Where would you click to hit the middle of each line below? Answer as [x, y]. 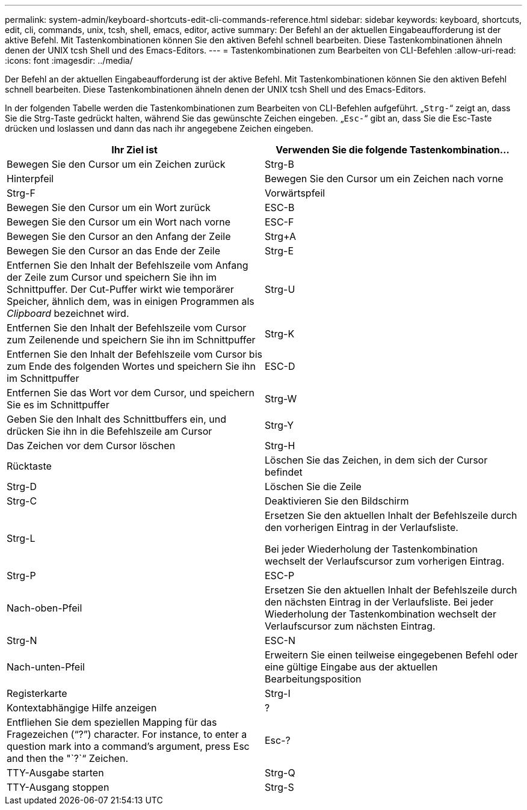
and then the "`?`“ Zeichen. [67, 758]
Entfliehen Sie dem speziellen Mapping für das [112, 722]
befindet [284, 472]
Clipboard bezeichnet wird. [68, 313]
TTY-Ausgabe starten [55, 773]
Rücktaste [29, 466]
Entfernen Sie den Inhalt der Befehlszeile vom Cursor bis [134, 354]
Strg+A [281, 236]
